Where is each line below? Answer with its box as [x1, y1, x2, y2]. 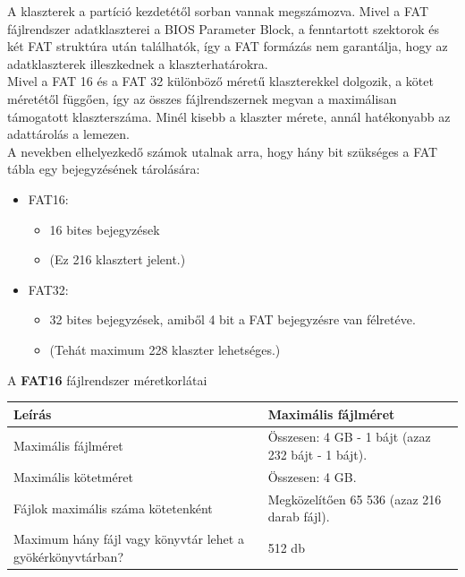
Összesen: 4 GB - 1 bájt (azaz [267, 427, 431, 446]
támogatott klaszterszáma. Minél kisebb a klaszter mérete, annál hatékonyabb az [7, 107, 451, 125]
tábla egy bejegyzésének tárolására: [7, 159, 200, 178]
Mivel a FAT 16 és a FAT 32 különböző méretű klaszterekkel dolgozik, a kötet [7, 72, 434, 90]
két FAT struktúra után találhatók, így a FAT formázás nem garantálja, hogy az [7, 37, 448, 56]
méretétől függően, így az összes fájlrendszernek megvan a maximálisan [7, 89, 397, 108]
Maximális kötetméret [13, 467, 133, 486]
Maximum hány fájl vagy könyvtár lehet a [13, 530, 244, 548]
